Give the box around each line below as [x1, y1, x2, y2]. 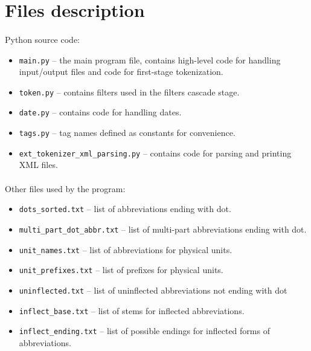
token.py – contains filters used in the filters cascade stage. [19, 85, 240, 98]
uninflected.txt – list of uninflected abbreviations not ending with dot [19, 283, 287, 296]
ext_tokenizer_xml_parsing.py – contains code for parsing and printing [19, 146, 292, 159]
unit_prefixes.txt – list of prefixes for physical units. [19, 263, 223, 276]
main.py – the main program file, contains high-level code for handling [19, 53, 281, 66]
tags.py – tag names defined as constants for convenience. [19, 126, 236, 139]
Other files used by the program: [5, 182, 126, 195]
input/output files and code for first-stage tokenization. [19, 65, 223, 78]
